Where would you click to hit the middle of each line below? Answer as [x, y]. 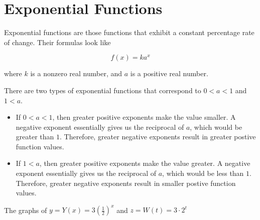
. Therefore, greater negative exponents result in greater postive [158, 137]
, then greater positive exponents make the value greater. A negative [145, 163]
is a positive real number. [169, 73]
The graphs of [26, 210]
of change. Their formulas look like [57, 42]
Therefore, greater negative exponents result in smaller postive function [126, 183]
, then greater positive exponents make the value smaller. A [144, 117]
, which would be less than [203, 173]
